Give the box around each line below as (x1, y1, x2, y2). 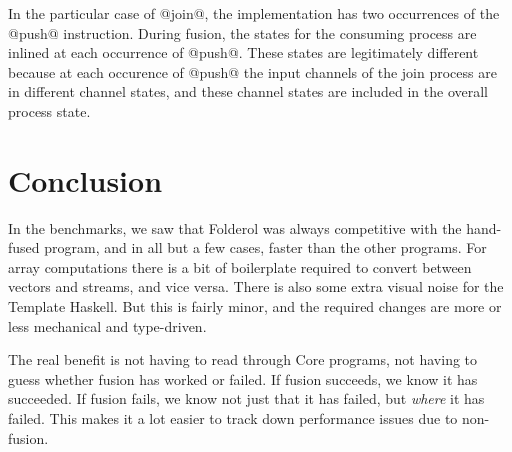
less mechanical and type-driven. (8, 315, 207, 336)
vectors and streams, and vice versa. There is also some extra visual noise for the (8, 276, 504, 297)
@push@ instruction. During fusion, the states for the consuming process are (8, 22, 477, 43)
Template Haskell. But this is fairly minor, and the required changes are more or (8, 296, 502, 317)
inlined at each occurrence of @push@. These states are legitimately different (8, 42, 479, 63)
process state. (8, 100, 91, 121)
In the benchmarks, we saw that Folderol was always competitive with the (8, 217, 462, 238)
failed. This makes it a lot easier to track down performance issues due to (8, 408, 458, 429)
